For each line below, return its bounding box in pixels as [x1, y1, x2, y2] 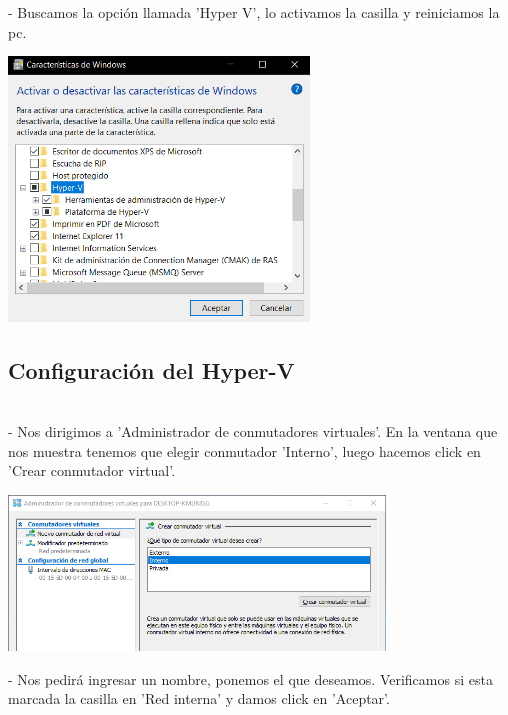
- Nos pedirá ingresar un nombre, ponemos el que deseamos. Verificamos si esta [8, 668, 493, 689]
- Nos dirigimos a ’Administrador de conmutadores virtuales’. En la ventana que [8, 421, 498, 442]
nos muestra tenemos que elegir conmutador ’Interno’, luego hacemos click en [8, 440, 481, 461]
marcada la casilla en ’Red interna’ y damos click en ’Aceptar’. [8, 688, 390, 709]
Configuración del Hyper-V [8, 354, 295, 385]
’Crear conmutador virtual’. [8, 460, 176, 481]
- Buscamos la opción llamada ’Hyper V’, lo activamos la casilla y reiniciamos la [8, 2, 500, 22]
